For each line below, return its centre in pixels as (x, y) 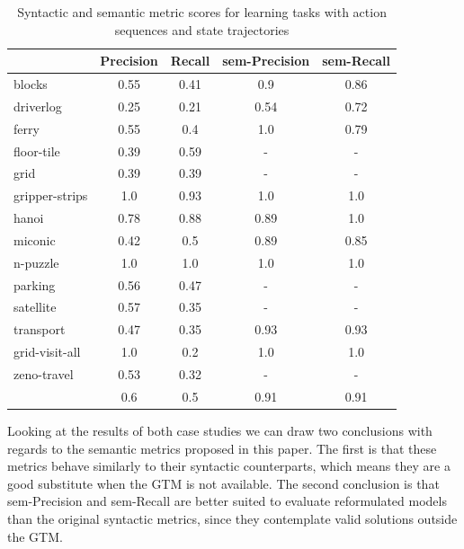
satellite (35, 307)
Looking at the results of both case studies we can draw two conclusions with (220, 430)
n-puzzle (36, 262)
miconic (35, 239)
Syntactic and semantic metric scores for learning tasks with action (202, 12)
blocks (31, 84)
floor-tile (37, 151)
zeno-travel (44, 374)
